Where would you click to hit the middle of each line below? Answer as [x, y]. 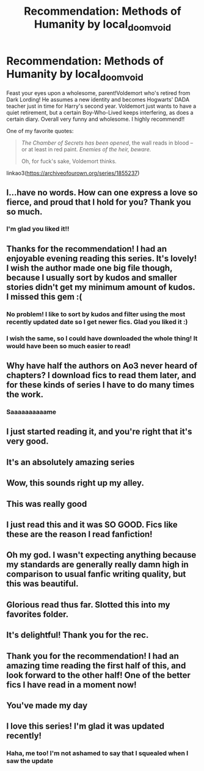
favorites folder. [38, 614]
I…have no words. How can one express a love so [102, 192]
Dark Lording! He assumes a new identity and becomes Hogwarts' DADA [98, 100]
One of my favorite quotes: [40, 131]
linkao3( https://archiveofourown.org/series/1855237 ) [73, 173]
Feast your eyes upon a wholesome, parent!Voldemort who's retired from [98, 93]
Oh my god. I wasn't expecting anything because [101, 555]
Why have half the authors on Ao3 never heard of [102, 366]
